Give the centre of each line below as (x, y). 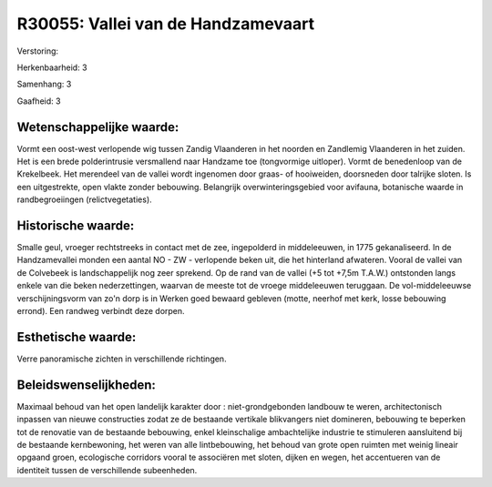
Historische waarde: (76, 226)
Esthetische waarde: (77, 337)
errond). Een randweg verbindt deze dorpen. (101, 311)
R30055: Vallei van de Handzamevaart (165, 24)
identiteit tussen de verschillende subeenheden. (107, 470)
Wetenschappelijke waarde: (98, 127)
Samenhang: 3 (44, 84)
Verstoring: (38, 51)
